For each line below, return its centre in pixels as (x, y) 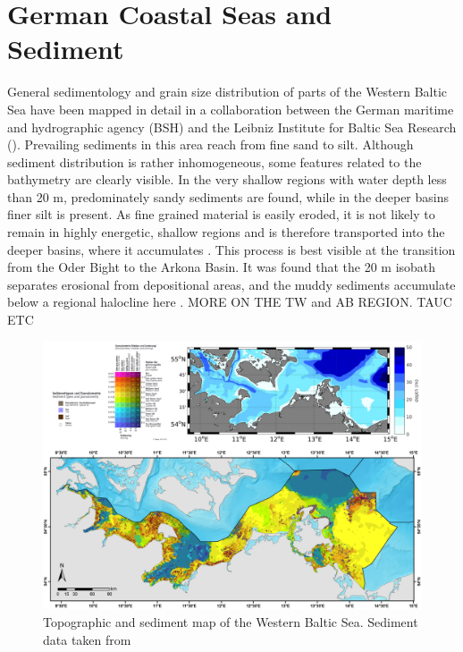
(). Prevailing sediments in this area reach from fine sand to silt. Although (210, 144)
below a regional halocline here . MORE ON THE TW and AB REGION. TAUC (230, 302)
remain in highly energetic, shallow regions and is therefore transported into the (226, 232)
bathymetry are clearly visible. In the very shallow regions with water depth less (227, 179)
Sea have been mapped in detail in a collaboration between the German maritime (231, 109)
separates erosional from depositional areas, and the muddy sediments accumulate (231, 284)
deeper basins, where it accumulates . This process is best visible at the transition (231, 249)
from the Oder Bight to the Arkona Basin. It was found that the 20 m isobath (222, 267)
